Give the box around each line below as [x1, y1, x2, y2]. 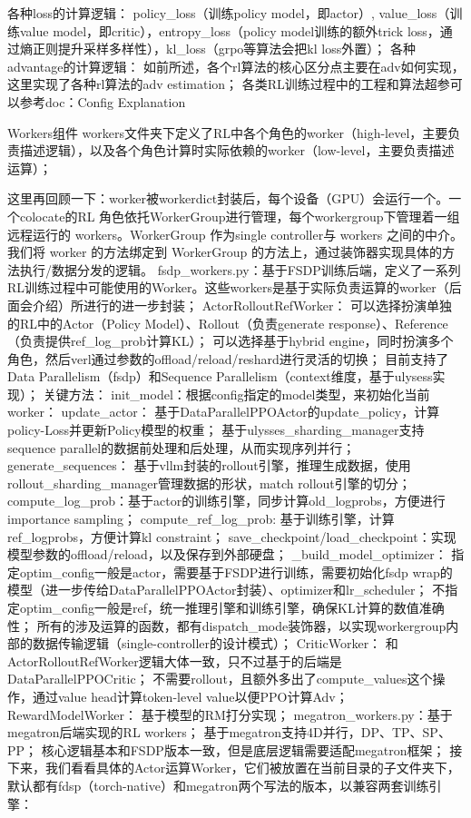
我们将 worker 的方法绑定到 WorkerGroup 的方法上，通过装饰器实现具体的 [7, 242, 443, 261]
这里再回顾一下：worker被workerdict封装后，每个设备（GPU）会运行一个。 [7, 189, 449, 208]
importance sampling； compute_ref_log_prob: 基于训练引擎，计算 [7, 509, 395, 528]
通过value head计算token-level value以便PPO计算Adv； [32, 686, 348, 705]
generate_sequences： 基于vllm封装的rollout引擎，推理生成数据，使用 [7, 456, 411, 475]
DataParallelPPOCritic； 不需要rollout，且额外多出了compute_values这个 [7, 669, 433, 688]
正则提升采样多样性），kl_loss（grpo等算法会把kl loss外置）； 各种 [32, 39, 416, 58]
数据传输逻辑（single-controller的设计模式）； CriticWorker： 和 [32, 634, 398, 653]
